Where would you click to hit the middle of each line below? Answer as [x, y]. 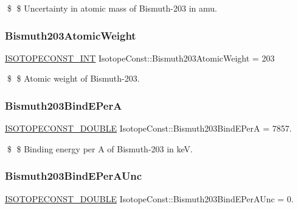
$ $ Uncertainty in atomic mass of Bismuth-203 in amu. [112, 8]
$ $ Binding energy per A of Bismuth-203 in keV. [100, 148]
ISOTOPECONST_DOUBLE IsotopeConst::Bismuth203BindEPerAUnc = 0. [149, 198]
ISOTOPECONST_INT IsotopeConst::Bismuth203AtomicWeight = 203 [140, 58]
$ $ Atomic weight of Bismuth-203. [73, 78]
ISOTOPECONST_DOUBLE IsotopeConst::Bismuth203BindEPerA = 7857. [148, 128]
